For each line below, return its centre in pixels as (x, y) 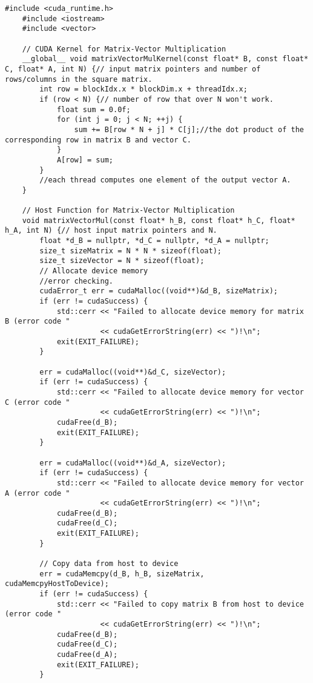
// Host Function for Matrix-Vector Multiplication (128, 211)
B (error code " (38, 322)
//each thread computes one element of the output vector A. (165, 180)
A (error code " (38, 493)
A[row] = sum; (85, 160)
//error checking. (76, 281)
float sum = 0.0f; (94, 109)
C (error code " (38, 402)
